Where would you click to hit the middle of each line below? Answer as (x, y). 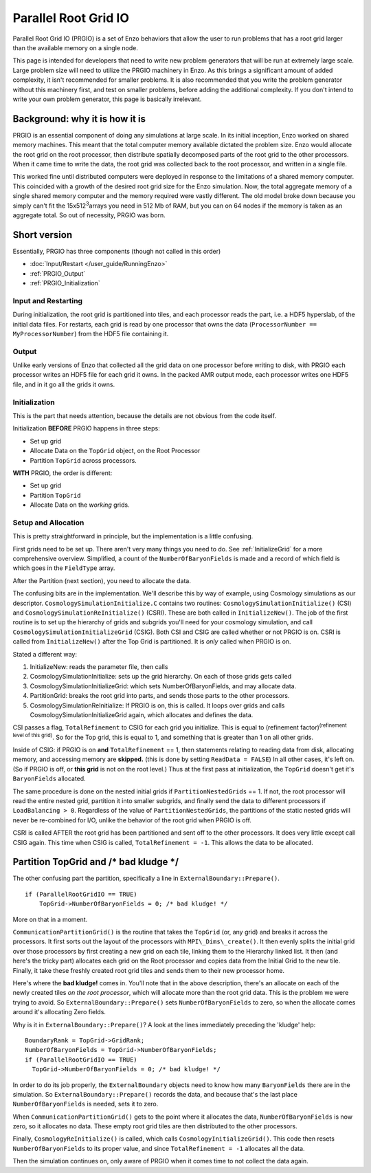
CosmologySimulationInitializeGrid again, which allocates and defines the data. (142, 714)
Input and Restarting (47, 300)
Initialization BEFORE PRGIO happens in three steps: (87, 428)
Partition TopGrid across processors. (83, 460)
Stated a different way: (45, 654)
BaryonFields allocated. (49, 779)
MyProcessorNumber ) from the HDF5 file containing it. (91, 333)
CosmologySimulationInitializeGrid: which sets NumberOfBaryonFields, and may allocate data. (163, 686)
